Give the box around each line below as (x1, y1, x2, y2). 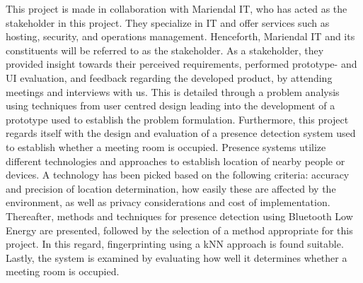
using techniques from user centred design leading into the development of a (6, 98, 335, 113)
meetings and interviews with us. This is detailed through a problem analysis (6, 84, 340, 99)
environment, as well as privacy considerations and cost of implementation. (6, 195, 330, 210)
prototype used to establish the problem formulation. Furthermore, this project (6, 112, 349, 126)
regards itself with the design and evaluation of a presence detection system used (6, 126, 356, 140)
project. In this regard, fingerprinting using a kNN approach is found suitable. (6, 236, 344, 251)
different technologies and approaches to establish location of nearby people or (6, 153, 345, 168)
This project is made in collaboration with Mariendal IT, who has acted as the (6, 1, 347, 16)
